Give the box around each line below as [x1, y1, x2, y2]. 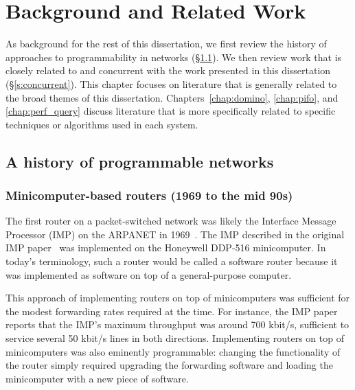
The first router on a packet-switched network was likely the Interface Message [5, 214, 336, 228]
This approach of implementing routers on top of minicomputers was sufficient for [5, 290, 350, 305]
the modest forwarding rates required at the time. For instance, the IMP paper [5, 303, 338, 318]
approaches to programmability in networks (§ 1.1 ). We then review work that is [5, 49, 342, 64]
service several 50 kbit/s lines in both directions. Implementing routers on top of [5, 331, 344, 345]
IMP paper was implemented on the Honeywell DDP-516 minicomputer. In [5, 240, 326, 255]
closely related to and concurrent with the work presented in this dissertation [5, 63, 331, 78]
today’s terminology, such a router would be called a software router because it [5, 254, 338, 268]
